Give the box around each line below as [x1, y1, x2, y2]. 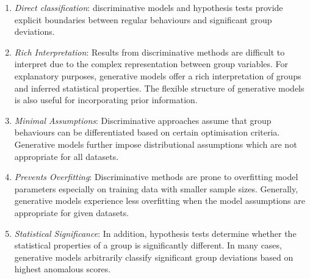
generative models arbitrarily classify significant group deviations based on [14, 250, 294, 263]
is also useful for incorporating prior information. [14, 93, 198, 106]
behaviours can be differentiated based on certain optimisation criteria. [14, 126, 280, 139]
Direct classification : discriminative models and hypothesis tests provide [14, 1, 283, 13]
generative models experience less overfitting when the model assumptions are [14, 194, 305, 207]
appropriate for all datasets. [14, 150, 119, 162]
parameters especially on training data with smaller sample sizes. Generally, [14, 182, 298, 195]
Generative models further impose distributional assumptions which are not [14, 137, 297, 150]
